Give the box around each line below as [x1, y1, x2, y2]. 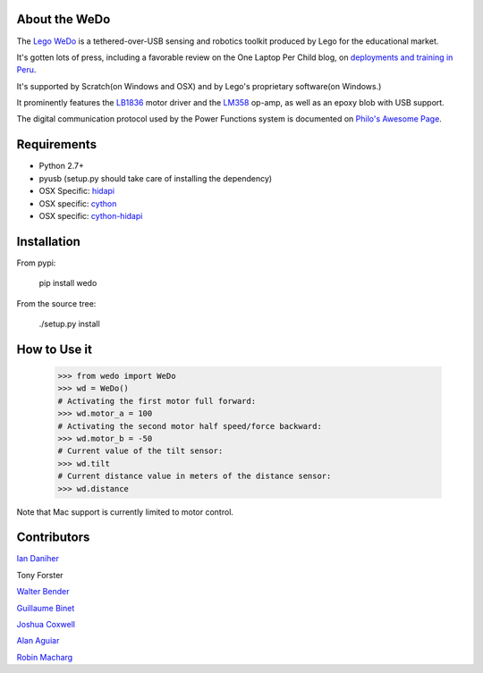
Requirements [16, 137, 97, 152]
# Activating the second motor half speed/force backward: [57, 421, 322, 431]
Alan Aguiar [16, 635, 60, 646]
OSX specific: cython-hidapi [38, 210, 143, 221]
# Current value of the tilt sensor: [57, 446, 224, 456]
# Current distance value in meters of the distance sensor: [57, 471, 332, 482]
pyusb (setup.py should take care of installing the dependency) [38, 172, 273, 183]
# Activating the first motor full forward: [57, 396, 257, 406]
